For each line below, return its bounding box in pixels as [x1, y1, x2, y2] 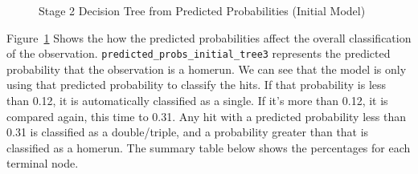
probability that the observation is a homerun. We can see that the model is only [6, 60, 407, 77]
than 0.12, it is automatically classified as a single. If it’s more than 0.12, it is [6, 92, 388, 109]
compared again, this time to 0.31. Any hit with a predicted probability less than [6, 107, 406, 124]
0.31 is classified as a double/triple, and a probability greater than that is [6, 123, 369, 140]
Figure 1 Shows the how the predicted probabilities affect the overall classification [6, 29, 412, 46]
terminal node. [6, 155, 79, 172]
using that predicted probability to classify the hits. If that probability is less [6, 76, 387, 93]
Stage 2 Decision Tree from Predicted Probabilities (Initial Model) [39, 2, 366, 18]
